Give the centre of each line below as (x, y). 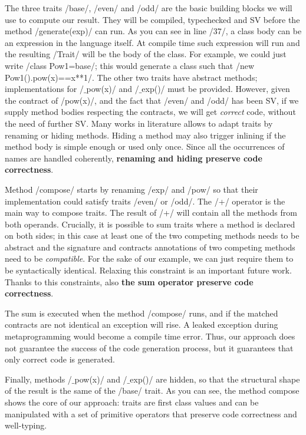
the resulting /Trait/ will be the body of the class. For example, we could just (146, 54)
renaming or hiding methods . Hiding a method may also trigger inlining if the (145, 135)
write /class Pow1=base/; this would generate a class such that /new (130, 65)
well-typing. (26, 425)
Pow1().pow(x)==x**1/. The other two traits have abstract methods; (131, 77)
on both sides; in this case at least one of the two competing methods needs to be (152, 235)
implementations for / (44, 89)
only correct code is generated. (60, 359)
